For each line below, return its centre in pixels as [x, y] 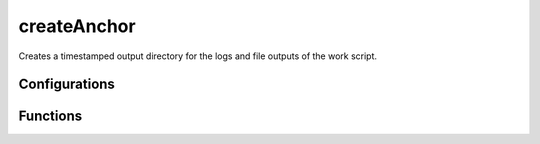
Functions [50, 116]
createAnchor [77, 26]
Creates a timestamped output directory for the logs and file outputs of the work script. [198, 56]
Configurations [66, 84]
